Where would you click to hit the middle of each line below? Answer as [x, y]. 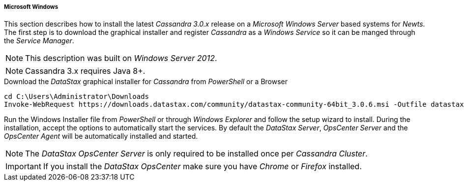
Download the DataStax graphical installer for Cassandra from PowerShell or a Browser [146, 82]
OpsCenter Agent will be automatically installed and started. [101, 136]
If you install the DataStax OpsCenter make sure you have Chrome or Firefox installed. [203, 167]
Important [23, 167]
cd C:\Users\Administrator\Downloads [77, 97]
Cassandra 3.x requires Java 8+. [85, 71]
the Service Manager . [39, 41]
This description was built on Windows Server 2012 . [121, 58]
